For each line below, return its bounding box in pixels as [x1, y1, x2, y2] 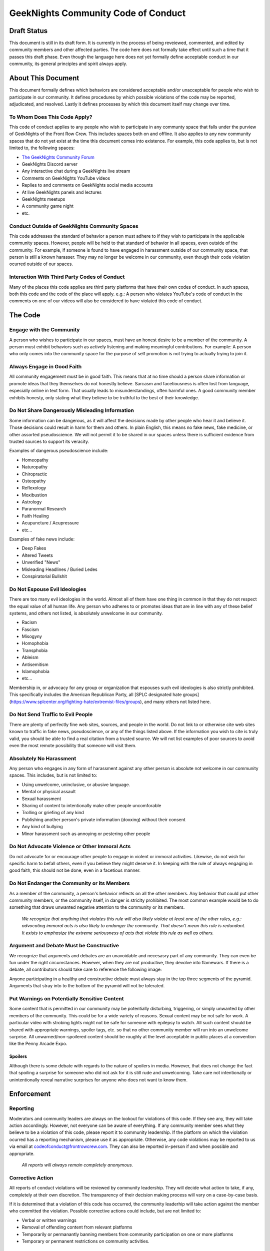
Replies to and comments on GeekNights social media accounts [21, 182, 153, 188]
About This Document [9, 74, 79, 83]
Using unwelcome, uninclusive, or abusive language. [21, 781, 130, 788]
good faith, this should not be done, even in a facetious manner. [9, 867, 141, 873]
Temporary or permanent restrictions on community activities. [21, 1238, 149, 1244]
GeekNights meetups [21, 196, 65, 202]
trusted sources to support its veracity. [9, 438, 89, 444]
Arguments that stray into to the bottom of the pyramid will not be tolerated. [9, 983, 165, 989]
